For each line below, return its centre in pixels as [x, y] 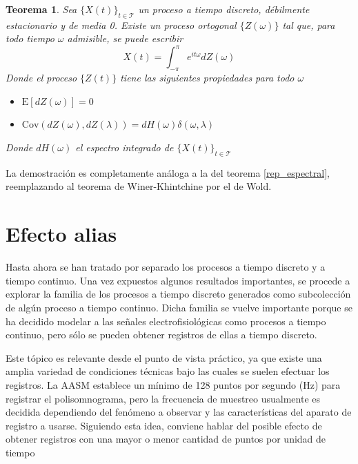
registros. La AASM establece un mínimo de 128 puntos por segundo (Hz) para [173, 384]
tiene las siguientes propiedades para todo [207, 78]
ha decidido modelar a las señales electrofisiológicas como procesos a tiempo [166, 321]
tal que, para [309, 25]
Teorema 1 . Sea [41, 9]
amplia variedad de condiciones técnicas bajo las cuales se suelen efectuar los [168, 371]
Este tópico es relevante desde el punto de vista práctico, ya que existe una [164, 357]
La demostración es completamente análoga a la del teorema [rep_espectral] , [168, 172]
